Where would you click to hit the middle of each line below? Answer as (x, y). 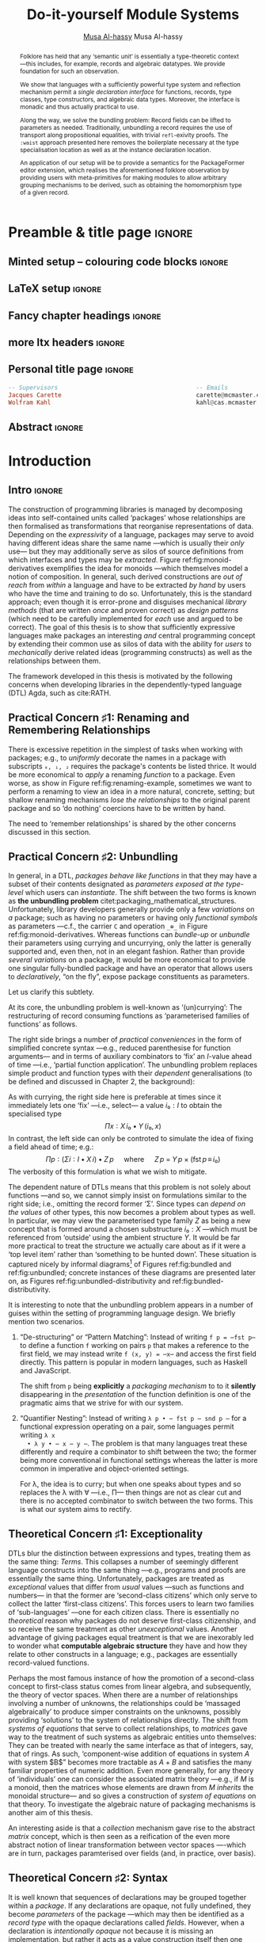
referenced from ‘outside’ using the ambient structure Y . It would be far (124, 1238)
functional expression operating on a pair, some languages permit (127, 1426)
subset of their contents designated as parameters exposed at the (116, 884)
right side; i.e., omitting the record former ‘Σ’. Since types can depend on (127, 1204)
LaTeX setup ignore (55, 289)
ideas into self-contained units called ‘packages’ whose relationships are (127, 517)
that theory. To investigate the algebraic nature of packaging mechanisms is (132, 1804)
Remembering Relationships (80, 730)
